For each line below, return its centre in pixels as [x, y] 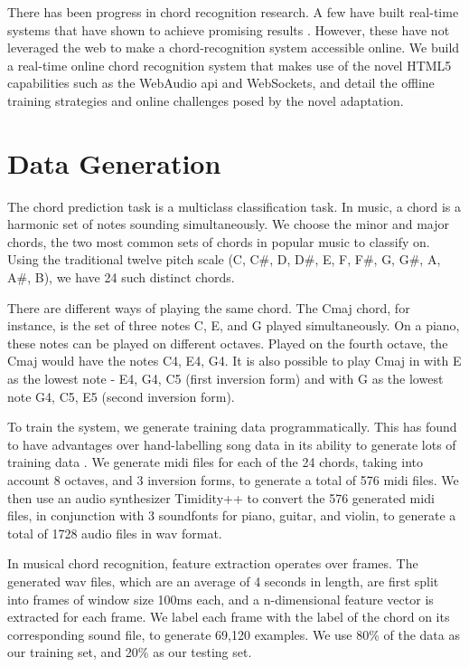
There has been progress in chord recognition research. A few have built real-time [233, 12]
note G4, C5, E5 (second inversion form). [121, 396]
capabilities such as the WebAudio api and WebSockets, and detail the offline [221, 83]
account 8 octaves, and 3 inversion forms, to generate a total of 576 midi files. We [233, 480]
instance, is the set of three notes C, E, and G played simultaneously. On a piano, [234, 325]
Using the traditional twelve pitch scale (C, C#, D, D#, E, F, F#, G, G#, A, [224, 259]
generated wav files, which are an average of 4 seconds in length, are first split [223, 581]
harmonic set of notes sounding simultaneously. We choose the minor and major [229, 224]
